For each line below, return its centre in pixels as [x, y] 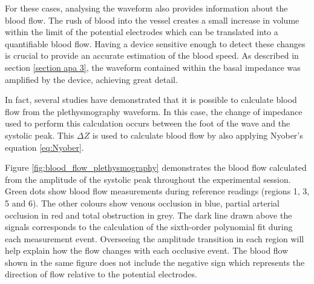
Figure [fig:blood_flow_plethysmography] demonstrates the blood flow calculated [156, 167]
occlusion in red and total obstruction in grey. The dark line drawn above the [149, 215]
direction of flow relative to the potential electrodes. [101, 274]
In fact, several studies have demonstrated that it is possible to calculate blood [151, 100]
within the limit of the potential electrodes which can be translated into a [142, 32]
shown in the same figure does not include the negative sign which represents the [155, 262]
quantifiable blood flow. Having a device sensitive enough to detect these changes [155, 43]
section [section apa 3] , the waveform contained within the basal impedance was [153, 67]
